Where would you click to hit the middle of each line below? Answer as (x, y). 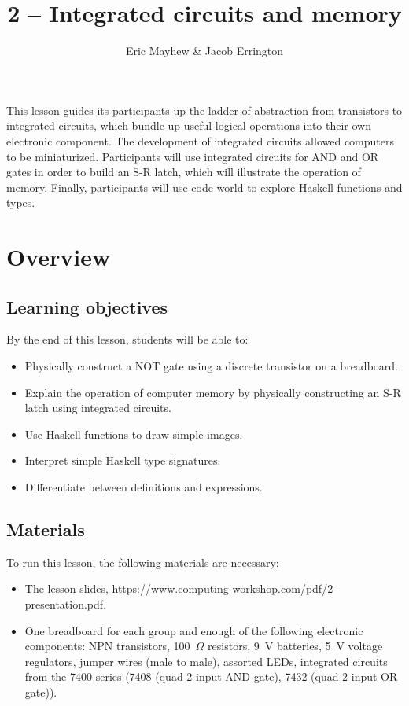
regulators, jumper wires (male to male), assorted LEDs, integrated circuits (206, 661)
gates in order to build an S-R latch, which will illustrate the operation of (184, 172)
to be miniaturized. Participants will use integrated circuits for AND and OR (193, 156)
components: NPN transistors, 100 (107, 646)
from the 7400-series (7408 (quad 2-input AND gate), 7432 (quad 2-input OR (211, 677)
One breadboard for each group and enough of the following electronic (194, 630)
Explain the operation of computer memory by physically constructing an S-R (213, 392)
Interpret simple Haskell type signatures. (123, 460)
